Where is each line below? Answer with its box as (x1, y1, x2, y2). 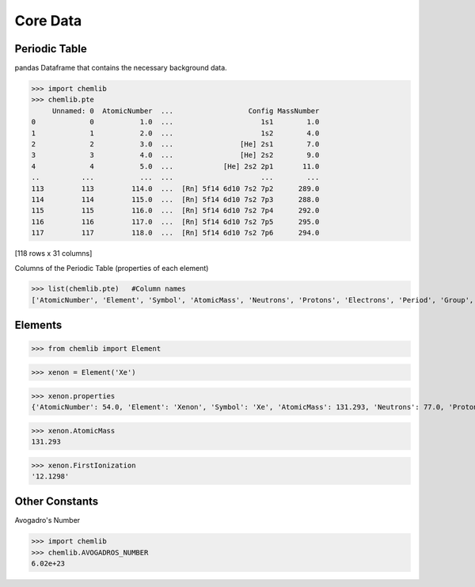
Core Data (14, 12, 82, 29)
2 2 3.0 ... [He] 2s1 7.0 (31, 139, 320, 148)
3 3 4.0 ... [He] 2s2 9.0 (31, 151, 320, 160)
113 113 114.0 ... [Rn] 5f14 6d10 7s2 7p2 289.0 (31, 184, 320, 193)
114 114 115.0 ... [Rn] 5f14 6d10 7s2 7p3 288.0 (31, 195, 320, 204)
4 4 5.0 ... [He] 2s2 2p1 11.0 (31, 162, 320, 170)
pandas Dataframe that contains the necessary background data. (14, 63, 227, 73)
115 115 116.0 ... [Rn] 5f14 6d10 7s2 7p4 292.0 (31, 206, 320, 215)
